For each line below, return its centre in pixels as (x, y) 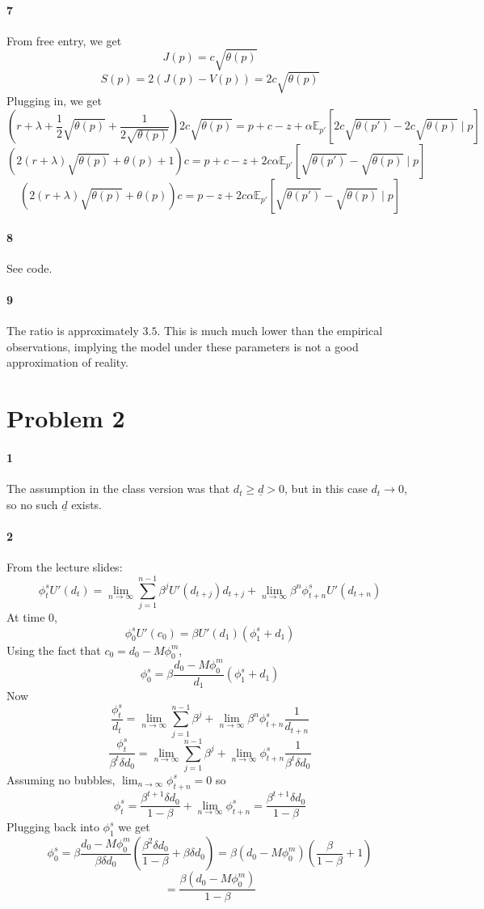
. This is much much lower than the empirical (270, 331)
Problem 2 (66, 418)
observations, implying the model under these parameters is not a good (183, 346)
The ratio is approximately (73, 331)
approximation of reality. (68, 362)
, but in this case (326, 488)
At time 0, (32, 616)
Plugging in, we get (55, 101)
